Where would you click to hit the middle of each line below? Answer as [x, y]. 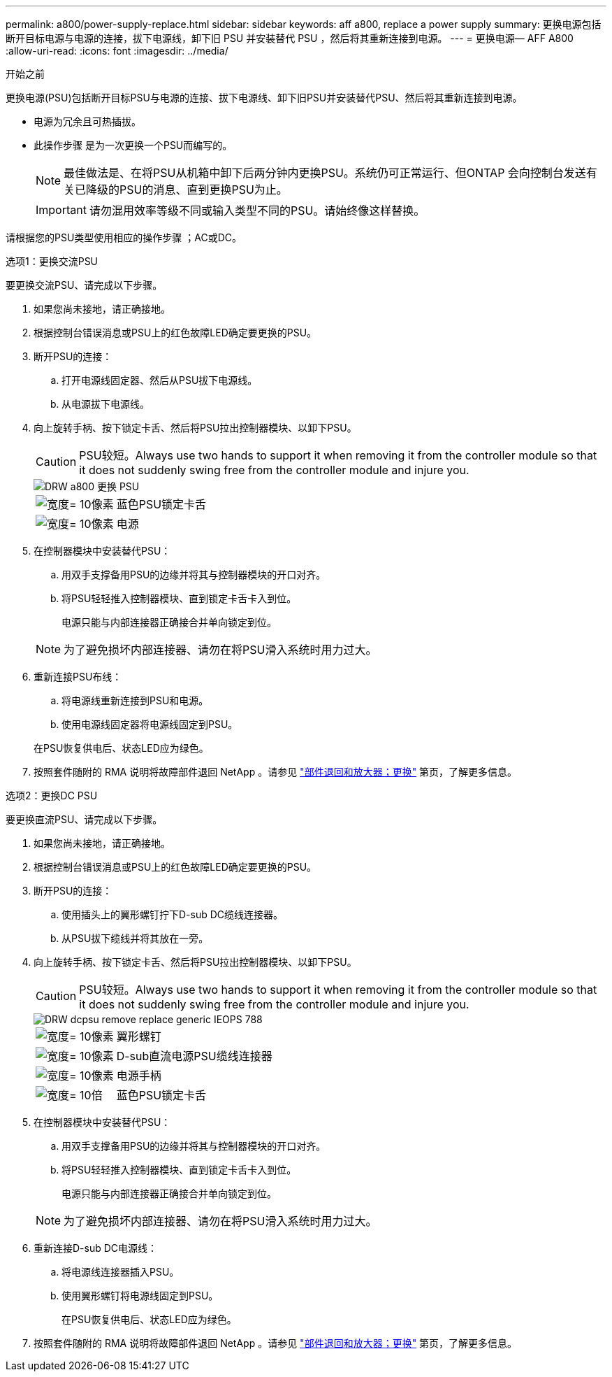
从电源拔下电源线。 [105, 404]
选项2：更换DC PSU [52, 795]
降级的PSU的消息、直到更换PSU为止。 [187, 190]
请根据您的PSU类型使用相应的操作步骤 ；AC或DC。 [124, 237]
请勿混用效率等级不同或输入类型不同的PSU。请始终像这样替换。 [257, 211]
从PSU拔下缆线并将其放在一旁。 [135, 938]
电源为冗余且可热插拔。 [87, 121]
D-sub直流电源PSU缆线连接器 [194, 1056]
